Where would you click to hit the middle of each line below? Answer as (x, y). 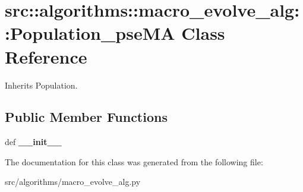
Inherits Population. (41, 85)
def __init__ (33, 142)
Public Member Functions (86, 117)
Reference (46, 56)
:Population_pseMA (90, 33)
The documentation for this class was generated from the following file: (134, 161)
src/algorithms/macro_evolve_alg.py (73, 182)
